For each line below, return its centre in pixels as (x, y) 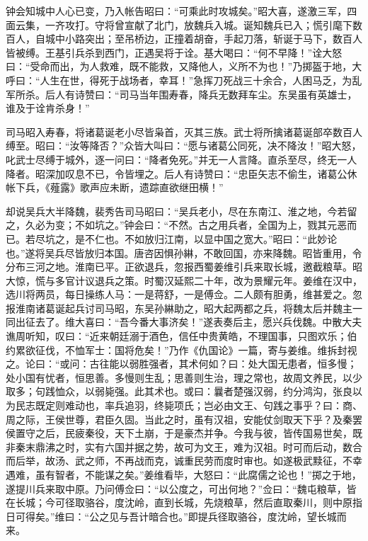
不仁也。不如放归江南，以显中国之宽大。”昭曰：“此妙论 (211, 238)
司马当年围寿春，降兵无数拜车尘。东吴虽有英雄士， (238, 94)
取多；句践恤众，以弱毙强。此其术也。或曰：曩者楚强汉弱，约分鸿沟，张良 (179, 391)
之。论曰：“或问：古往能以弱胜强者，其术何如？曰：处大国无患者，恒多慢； (182, 364)
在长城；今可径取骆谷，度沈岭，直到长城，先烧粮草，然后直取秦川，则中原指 (184, 502)
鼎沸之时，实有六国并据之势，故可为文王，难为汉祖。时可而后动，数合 (199, 446)
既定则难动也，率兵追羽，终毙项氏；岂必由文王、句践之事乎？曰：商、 (199, 405)
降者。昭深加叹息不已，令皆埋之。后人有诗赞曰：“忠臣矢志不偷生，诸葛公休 (182, 173)
